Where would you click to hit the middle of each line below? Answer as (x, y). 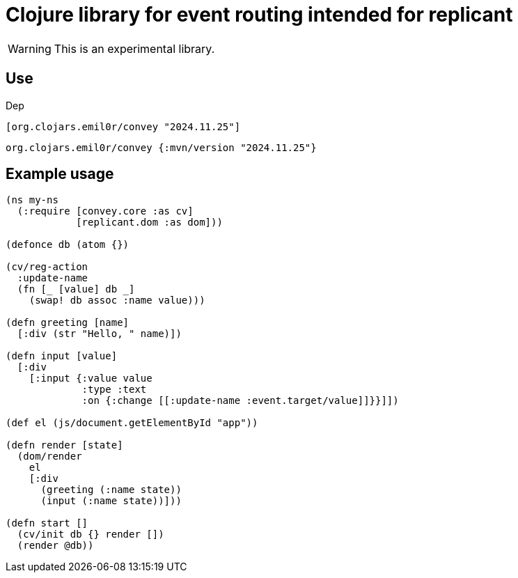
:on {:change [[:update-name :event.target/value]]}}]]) (240, 401)
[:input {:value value (91, 378)
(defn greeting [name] (68, 323)
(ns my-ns (32, 200)
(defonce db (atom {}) (68, 245)
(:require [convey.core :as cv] (105, 211)
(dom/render (49, 456)
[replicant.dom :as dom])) (149, 222)
